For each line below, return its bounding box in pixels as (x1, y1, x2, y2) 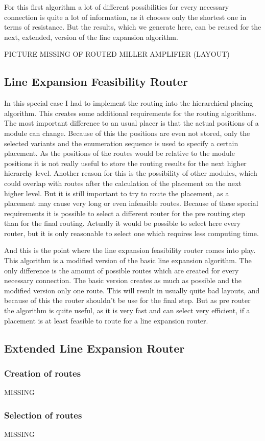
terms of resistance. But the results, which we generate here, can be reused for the (4, 21, 261, 32)
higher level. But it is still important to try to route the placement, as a (4, 188, 229, 198)
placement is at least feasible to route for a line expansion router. (4, 315, 208, 326)
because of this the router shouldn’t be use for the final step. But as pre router (4, 295, 251, 306)
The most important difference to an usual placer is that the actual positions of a (4, 118, 259, 128)
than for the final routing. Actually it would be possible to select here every (4, 218, 241, 228)
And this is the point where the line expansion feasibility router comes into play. (4, 245, 256, 256)
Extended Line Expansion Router (4, 340, 185, 356)
